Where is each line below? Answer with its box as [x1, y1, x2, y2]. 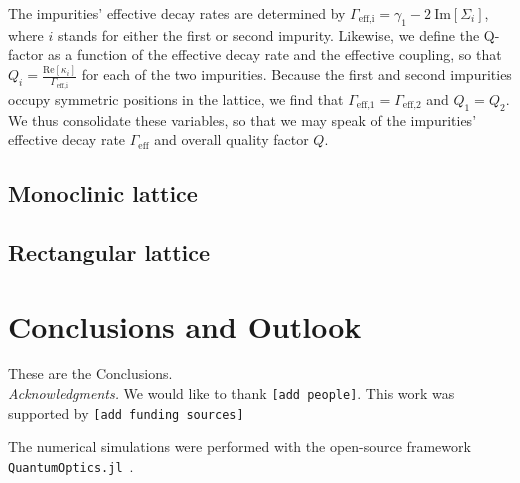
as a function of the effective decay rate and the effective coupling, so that [48, 44, 502, 65]
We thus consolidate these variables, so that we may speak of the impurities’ [8, 109, 477, 130]
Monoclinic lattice [8, 178, 198, 209]
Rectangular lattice [8, 236, 211, 267]
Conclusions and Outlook [8, 305, 362, 346]
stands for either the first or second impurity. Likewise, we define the [57, 24, 480, 45]
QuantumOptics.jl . [8, 455, 134, 476]
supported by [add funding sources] [8, 402, 244, 423]
